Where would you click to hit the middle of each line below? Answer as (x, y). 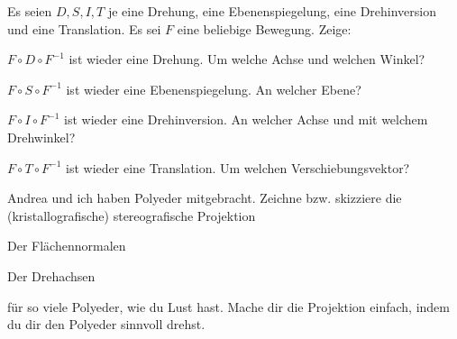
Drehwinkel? (41, 137)
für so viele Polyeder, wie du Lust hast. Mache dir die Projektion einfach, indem (228, 306)
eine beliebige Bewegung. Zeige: (264, 28)
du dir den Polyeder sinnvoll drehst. (106, 324)
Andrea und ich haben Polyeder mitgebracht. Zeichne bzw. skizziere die (205, 198)
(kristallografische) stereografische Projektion (132, 215)
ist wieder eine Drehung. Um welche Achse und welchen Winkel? (247, 59)
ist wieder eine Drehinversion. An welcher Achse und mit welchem (246, 119)
